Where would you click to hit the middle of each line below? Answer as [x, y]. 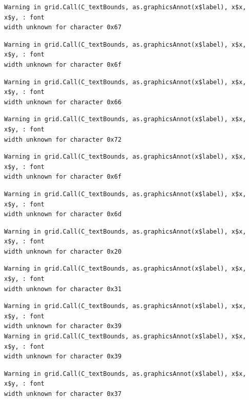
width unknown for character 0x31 [63, 289]
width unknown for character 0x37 [63, 394]
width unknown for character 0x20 [63, 251]
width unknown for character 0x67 [63, 27]
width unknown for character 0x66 [63, 102]
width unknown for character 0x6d [63, 214]
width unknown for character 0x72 [63, 139]
